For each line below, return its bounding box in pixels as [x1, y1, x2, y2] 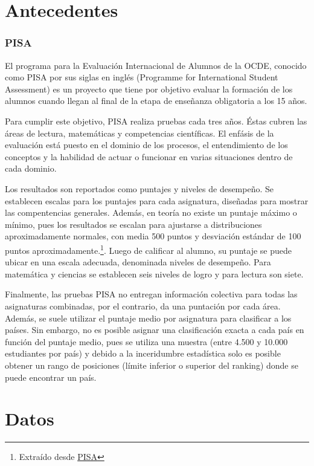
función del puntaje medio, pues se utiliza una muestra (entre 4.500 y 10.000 [5, 335, 288, 348]
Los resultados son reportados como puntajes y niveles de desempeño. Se [5, 182, 274, 195]
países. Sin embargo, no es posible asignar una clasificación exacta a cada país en [5, 323, 304, 336]
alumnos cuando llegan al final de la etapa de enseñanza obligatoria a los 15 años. [5, 94, 307, 107]
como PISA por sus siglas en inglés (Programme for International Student [5, 71, 278, 83]
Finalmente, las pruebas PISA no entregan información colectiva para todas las [5, 288, 298, 300]
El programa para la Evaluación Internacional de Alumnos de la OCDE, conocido [5, 59, 307, 71]
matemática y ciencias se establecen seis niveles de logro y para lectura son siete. [5, 267, 304, 280]
